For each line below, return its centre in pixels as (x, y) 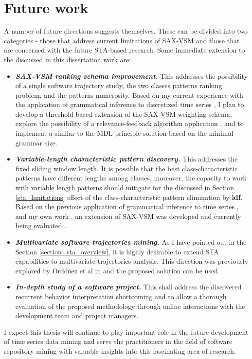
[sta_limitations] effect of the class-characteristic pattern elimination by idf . (129, 197)
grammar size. (36, 142)
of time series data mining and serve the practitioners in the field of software (118, 341)
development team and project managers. (77, 315)
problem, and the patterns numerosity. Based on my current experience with (129, 95)
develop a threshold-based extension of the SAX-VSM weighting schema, (124, 114)
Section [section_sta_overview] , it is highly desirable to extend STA (117, 251)
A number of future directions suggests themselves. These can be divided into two (126, 31)
